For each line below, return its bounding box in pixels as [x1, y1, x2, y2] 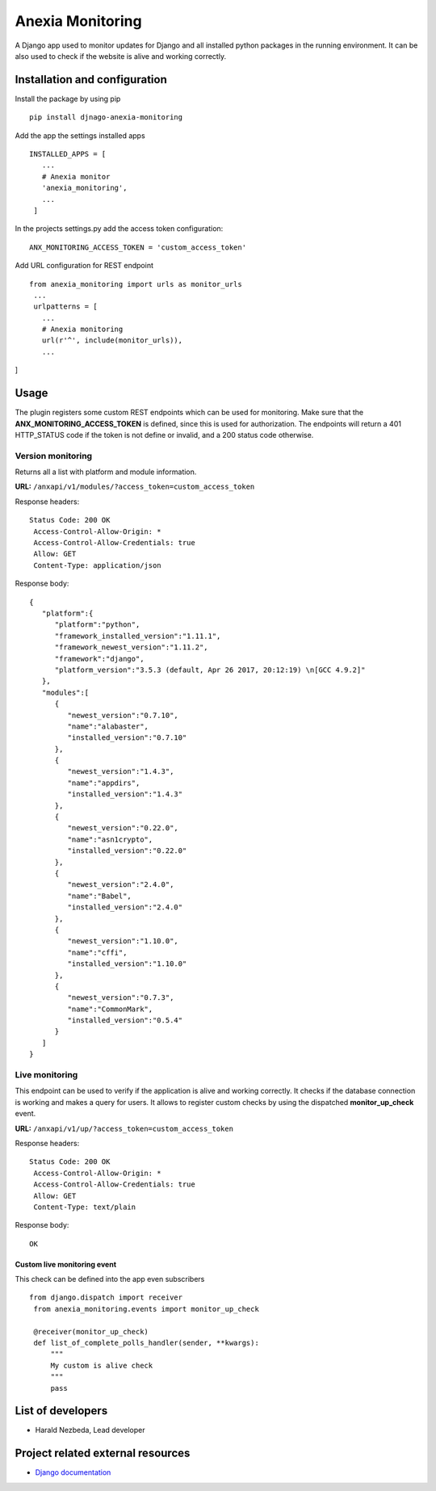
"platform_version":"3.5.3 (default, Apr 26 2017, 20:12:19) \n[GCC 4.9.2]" [54, 665, 366, 674]
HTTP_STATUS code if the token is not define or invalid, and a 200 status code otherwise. [15, 430, 314, 439]
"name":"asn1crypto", [67, 834, 153, 844]
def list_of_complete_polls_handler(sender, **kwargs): [33, 1338, 260, 1348]
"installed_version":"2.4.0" [67, 903, 183, 912]
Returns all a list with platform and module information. [15, 467, 197, 477]
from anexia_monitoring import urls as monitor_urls [29, 279, 242, 288]
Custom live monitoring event [15, 1259, 117, 1269]
